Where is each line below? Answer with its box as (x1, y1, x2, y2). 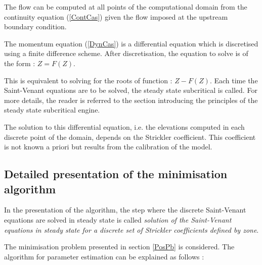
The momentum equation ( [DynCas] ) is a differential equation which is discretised (4, 38, 258, 48)
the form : (4, 58, 35, 68)
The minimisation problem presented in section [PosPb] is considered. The (4, 241, 235, 252)
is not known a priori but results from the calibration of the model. (4, 141, 212, 152)
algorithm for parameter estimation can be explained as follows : (4, 251, 204, 261)
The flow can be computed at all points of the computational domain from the (4, 2, 247, 12)
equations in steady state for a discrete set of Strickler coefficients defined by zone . (4, 224, 259, 235)
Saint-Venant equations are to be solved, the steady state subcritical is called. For (4, 85, 257, 95)
